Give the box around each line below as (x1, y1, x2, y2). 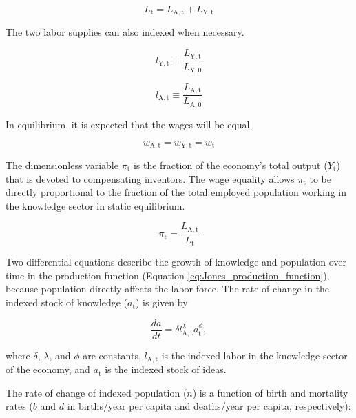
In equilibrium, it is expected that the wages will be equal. (6, 117, 253, 131)
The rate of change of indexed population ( (6, 385, 187, 399)
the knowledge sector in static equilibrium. (6, 198, 185, 212)
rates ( (6, 399, 33, 413)
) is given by (136, 295, 188, 310)
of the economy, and (6, 362, 90, 377)
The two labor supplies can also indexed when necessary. (6, 25, 244, 39)
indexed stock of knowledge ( (6, 295, 128, 310)
